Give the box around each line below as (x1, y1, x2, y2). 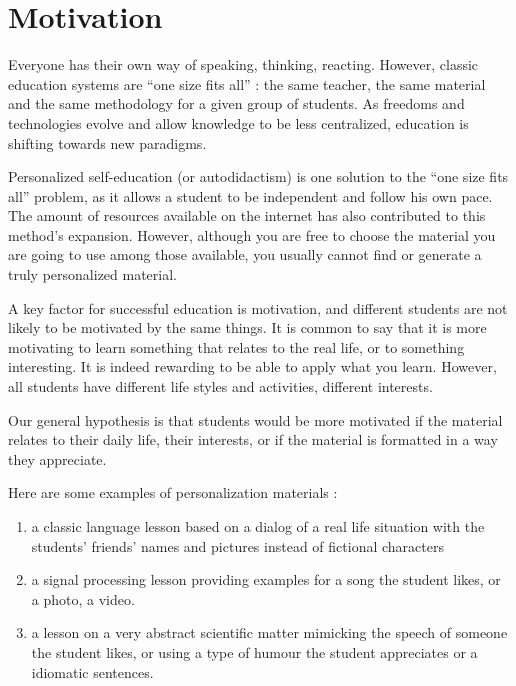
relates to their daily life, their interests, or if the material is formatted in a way (8, 429, 498, 450)
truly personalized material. (8, 264, 177, 285)
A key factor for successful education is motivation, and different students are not (8, 297, 508, 318)
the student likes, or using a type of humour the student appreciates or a (31, 641, 478, 662)
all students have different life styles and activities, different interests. (8, 376, 433, 397)
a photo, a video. (31, 588, 135, 609)
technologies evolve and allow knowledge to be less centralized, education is (8, 112, 469, 133)
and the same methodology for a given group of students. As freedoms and (8, 93, 465, 114)
